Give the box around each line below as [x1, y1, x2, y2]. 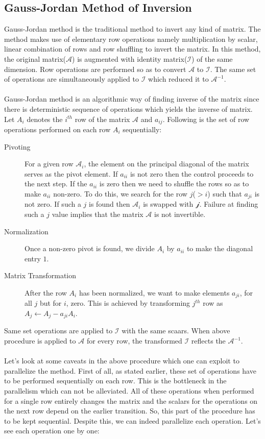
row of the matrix [75, 113, 130, 124]
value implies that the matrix [52, 209, 143, 219]
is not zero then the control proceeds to [130, 168, 254, 179]
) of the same [191, 53, 233, 64]
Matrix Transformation [4, 270, 77, 281]
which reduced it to [148, 74, 209, 84]
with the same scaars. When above [122, 325, 230, 336]
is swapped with [143, 199, 194, 209]
